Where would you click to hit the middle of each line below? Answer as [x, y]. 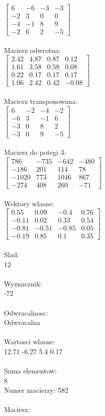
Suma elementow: [30, 371]
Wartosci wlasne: [29, 342]
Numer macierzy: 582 [36, 390]
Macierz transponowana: [41, 101]
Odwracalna [22, 322]
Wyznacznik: [23, 283]
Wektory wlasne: [29, 203]
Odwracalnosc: [26, 312]
